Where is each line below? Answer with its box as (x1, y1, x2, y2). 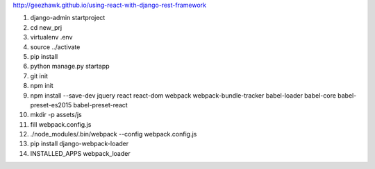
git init (30, 71, 49, 80)
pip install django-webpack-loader (30, 139, 129, 148)
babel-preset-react (73, 100, 128, 109)
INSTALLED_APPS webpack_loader (30, 149, 131, 157)
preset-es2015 (30, 100, 72, 109)
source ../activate (30, 42, 81, 51)
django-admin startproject (30, 14, 106, 22)
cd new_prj (30, 23, 62, 31)
